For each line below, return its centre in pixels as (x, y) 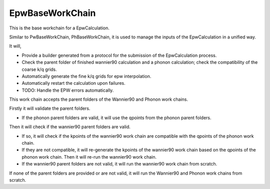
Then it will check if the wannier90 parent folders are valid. (70, 127)
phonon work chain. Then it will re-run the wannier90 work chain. (89, 157)
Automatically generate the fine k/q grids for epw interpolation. (86, 76)
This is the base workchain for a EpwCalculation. (59, 28)
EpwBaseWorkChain (52, 13)
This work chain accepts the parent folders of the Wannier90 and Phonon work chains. (99, 99)
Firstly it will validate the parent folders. (50, 108)
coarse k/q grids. (39, 69)
